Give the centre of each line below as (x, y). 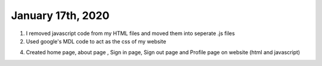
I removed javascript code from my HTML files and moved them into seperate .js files (130, 33)
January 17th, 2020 (60, 15)
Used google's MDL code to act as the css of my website (96, 41)
